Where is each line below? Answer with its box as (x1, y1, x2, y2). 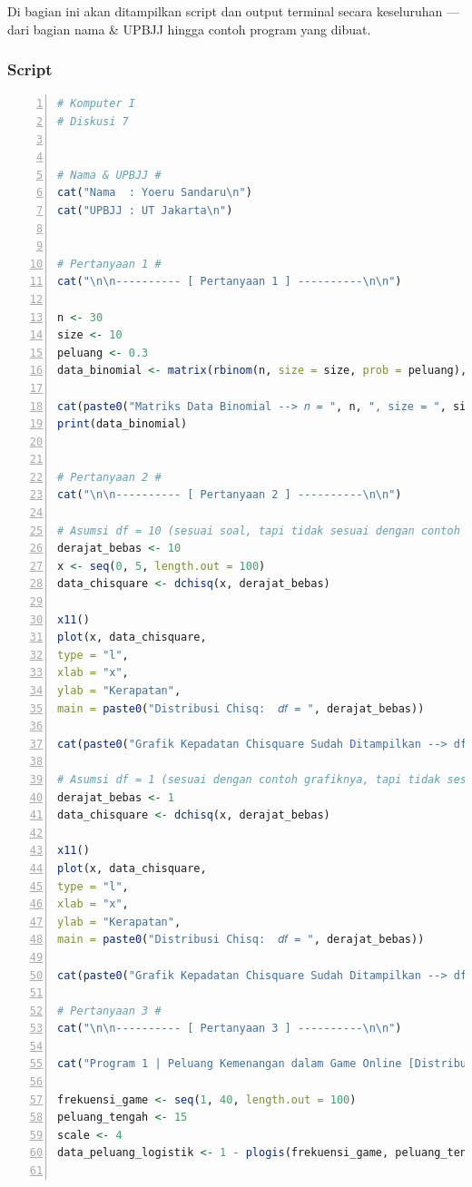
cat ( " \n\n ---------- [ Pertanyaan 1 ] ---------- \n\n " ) (57, 275, 402, 289)
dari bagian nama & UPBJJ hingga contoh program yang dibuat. (7, 19, 371, 38)
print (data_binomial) (57, 417, 188, 431)
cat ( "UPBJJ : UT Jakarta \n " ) (57, 203, 233, 217)
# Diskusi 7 (57, 115, 129, 128)
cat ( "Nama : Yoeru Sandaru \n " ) (57, 186, 252, 200)
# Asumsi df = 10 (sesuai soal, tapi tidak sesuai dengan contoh (57, 524, 460, 537)
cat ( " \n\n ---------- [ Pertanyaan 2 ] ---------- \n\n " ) (57, 488, 402, 502)
